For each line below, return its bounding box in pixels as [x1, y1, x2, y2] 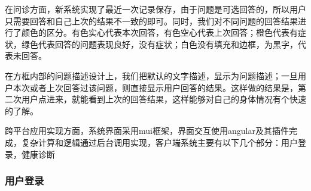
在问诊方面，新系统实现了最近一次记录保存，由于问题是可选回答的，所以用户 [5, 3, 306, 15]
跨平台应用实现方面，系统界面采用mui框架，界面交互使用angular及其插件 [5, 124, 289, 137]
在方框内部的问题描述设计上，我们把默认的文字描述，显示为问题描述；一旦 [5, 69, 298, 82]
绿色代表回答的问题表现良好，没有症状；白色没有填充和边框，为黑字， [21, 37, 298, 50]
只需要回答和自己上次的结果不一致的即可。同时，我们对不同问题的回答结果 [5, 14, 298, 27]
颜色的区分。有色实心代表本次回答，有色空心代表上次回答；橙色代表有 [21, 26, 298, 39]
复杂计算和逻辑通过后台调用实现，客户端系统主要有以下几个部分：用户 [21, 136, 298, 148]
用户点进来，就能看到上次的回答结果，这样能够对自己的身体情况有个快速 [21, 93, 306, 105]
